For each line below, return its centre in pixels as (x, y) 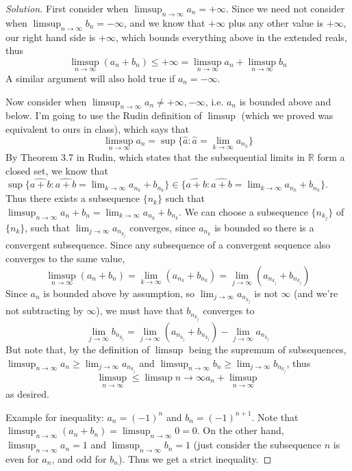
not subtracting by (45, 310)
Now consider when (46, 101)
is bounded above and (285, 101)
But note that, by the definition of (78, 349)
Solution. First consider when (67, 8)
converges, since (163, 227)
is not (266, 293)
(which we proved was (287, 115)
